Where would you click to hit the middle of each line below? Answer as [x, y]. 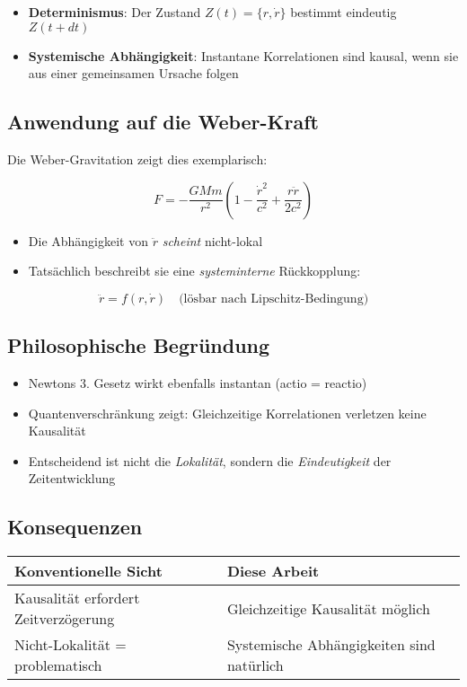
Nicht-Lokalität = [70, 645]
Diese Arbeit [273, 571]
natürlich [255, 665]
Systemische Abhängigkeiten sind [331, 645]
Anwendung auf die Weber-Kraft [163, 122]
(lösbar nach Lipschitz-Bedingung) [274, 299]
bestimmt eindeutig [344, 12]
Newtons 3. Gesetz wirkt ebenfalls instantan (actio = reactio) [198, 382]
